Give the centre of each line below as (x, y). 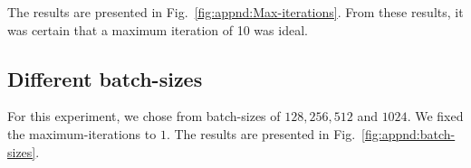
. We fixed (435, 116)
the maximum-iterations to (82, 133)
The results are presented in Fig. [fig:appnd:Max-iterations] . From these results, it (235, 12)
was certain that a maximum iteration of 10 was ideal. (158, 29)
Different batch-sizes (105, 78)
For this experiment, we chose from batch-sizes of (144, 116)
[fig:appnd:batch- (409, 133)
